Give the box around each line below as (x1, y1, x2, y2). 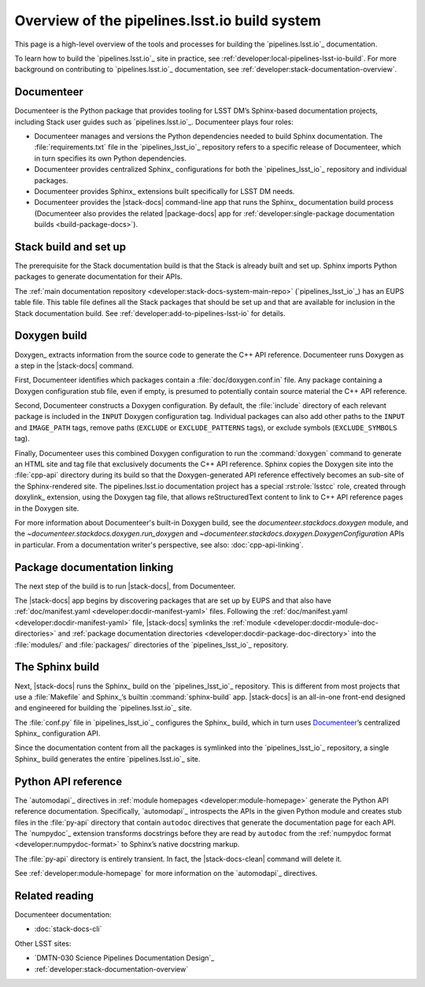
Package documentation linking (14, 560, 174, 574)
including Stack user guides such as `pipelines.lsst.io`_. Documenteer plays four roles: (14, 117, 294, 126)
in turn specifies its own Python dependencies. (34, 154, 187, 163)
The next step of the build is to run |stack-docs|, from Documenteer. (14, 581, 236, 591)
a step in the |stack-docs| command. (14, 361, 134, 370)
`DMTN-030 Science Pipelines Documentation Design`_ (34, 953, 215, 963)
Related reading (14, 889, 94, 902)
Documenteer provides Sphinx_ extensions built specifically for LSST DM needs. (34, 186, 295, 196)
